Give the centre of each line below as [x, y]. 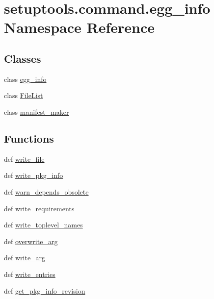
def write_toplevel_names [43, 225]
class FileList [24, 95]
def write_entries [30, 274]
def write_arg [25, 258]
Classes [23, 58]
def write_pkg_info [34, 175]
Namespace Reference [79, 27]
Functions [29, 138]
